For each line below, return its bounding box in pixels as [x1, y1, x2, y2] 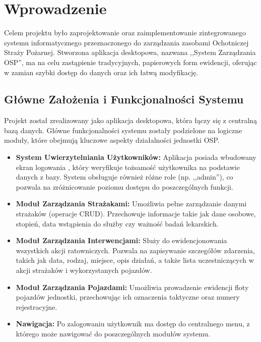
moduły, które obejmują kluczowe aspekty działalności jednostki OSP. [4, 135, 220, 145]
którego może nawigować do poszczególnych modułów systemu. [16, 328, 211, 338]
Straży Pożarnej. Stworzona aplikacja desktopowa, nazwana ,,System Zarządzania [4, 47, 256, 58]
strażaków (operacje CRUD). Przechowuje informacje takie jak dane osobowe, [16, 208, 256, 219]
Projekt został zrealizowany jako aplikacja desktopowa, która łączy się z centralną [4, 115, 257, 126]
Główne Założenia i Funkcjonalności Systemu [4, 91, 244, 107]
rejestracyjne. [16, 301, 57, 312]
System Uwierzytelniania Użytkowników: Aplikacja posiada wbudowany [16, 152, 256, 162]
